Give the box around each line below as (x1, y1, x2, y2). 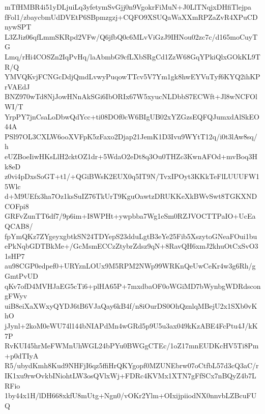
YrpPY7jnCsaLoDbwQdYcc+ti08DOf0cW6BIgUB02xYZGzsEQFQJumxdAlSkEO (5, 111, 259, 122)
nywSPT (5, 21, 32, 32)
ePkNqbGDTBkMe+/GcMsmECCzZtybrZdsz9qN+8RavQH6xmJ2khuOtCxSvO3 (5, 241, 258, 251)
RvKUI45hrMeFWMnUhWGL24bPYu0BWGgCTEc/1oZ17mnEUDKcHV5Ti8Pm (5, 340, 259, 351)
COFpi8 (5, 200, 29, 211)
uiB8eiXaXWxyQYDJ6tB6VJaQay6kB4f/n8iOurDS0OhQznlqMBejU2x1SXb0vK (5, 300, 257, 311)
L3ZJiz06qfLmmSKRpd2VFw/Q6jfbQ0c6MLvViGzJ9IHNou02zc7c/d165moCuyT (5, 31, 258, 42)
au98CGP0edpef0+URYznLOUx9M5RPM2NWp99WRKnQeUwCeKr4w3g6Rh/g (5, 260, 256, 271)
